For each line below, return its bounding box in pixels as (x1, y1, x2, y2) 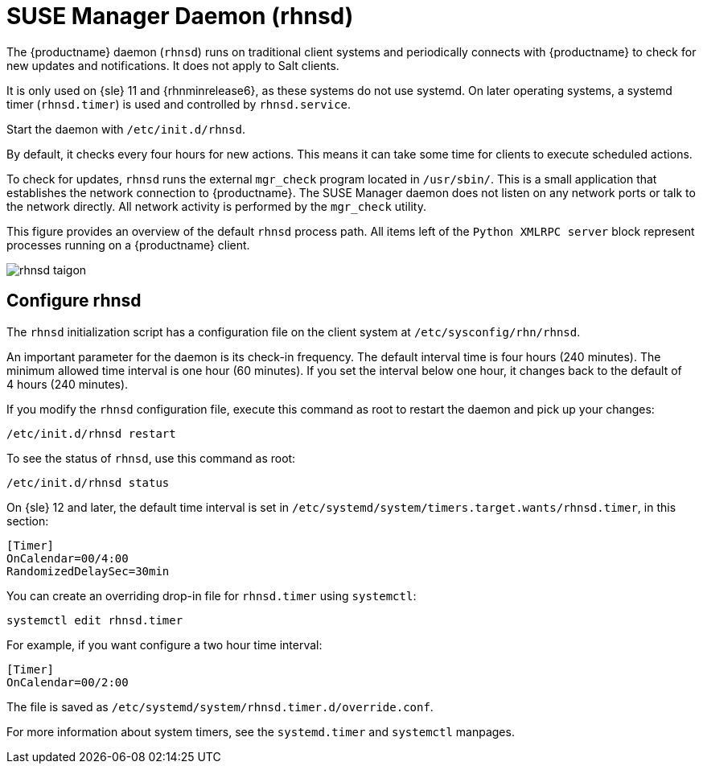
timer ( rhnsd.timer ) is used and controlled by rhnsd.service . (6, 97, 351, 111)
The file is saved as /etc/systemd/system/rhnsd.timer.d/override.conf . (6, 699, 434, 714)
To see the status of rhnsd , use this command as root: (6, 451, 296, 465)
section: (6, 513, 49, 528)
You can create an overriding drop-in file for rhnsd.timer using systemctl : (6, 588, 417, 603)
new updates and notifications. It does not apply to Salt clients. (6, 58, 339, 72)
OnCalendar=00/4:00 (6, 551, 129, 565)
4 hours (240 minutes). (6, 377, 129, 391)
